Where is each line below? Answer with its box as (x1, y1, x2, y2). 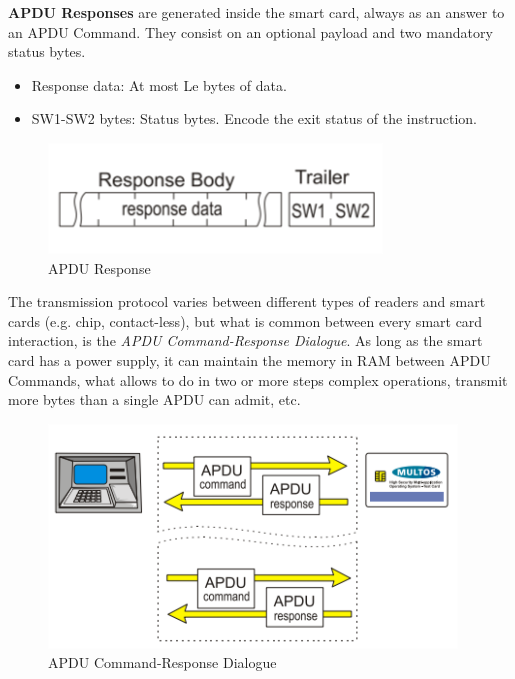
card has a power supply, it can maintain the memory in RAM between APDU (8, 349, 491, 370)
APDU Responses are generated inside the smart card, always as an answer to (8, 2, 505, 22)
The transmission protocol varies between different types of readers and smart (8, 291, 486, 312)
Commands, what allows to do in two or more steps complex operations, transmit (8, 369, 508, 390)
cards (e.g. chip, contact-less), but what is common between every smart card (8, 310, 483, 331)
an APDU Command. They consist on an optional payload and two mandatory (8, 21, 493, 42)
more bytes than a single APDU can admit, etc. (8, 389, 301, 410)
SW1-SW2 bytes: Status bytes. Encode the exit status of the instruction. (31, 108, 478, 129)
